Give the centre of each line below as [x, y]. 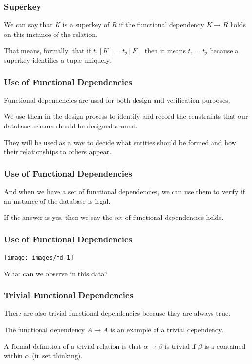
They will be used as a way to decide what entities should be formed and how [120, 142]
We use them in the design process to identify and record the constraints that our [126, 116]
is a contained [225, 346]
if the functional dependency [162, 25]
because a [224, 50]
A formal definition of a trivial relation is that [73, 346]
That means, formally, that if [48, 50]
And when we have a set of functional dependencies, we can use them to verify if [125, 191]
